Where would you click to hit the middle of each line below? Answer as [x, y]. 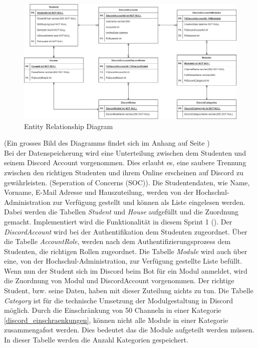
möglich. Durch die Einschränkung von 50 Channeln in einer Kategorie [113, 310]
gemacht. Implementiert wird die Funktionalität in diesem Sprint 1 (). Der [118, 221]
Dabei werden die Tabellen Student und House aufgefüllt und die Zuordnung [121, 212]
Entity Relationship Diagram [69, 126]
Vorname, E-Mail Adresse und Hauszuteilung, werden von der [99, 192]
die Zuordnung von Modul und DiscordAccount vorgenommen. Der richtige [119, 280]
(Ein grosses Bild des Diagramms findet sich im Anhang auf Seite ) [107, 143]
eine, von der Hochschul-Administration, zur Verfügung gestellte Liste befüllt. [123, 261]
